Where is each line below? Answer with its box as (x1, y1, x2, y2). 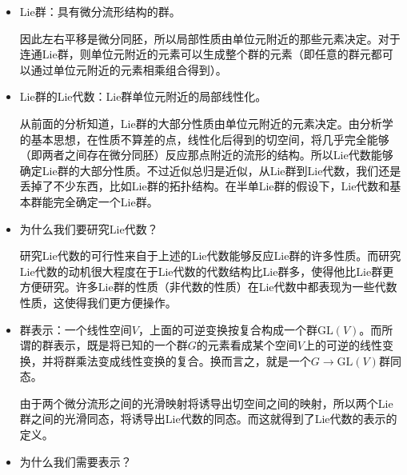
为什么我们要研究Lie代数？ (19, 220, 158, 237)
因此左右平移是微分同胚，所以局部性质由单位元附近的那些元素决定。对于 (19, 30, 401, 46)
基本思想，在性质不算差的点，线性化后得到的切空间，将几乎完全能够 (30, 130, 389, 147)
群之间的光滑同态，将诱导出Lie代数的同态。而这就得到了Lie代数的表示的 (19, 410, 397, 427)
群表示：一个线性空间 (19, 321, 132, 337)
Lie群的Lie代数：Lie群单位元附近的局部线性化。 (19, 88, 267, 105)
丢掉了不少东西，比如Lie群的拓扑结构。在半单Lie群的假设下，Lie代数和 (19, 178, 390, 194)
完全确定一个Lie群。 (53, 193, 158, 210)
